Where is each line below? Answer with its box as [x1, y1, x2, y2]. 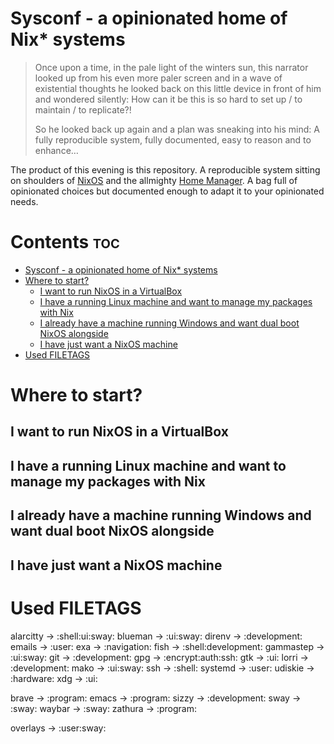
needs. [10, 195, 39, 207]
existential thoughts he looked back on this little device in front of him [34, 82, 322, 94]
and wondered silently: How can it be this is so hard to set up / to [34, 93, 303, 105]
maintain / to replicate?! [34, 103, 132, 116]
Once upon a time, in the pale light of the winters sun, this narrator [34, 61, 309, 73]
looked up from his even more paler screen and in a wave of [34, 72, 283, 84]
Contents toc [10, 231, 120, 254]
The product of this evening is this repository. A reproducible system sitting [10, 163, 321, 176]
